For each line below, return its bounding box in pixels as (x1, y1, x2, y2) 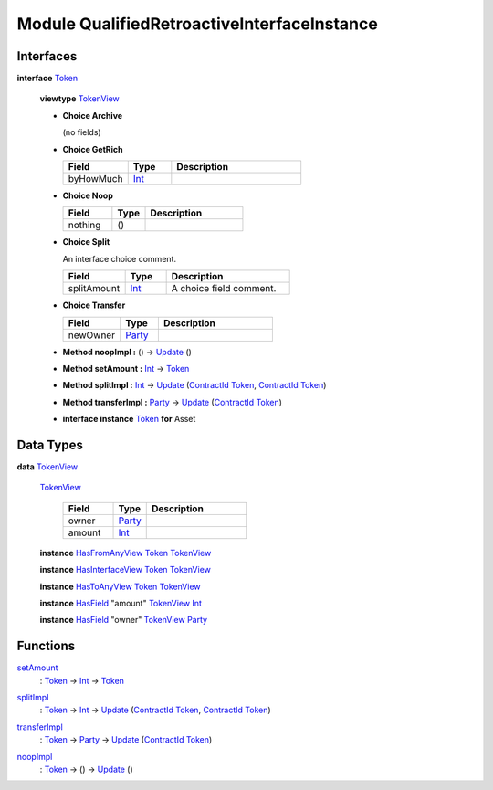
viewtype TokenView (39, 93, 121, 104)
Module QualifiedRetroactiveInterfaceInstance (16, 14, 378, 34)
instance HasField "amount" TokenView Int (39, 598, 203, 608)
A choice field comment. (171, 282, 277, 295)
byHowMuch (68, 173, 123, 185)
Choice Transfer (62, 300, 126, 311)
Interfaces (16, 48, 78, 64)
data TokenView (16, 461, 79, 472)
